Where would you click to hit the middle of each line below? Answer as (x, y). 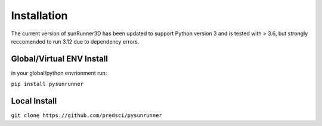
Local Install (34, 101)
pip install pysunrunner (47, 84)
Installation (39, 16)
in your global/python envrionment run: (59, 73)
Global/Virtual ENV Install (60, 59)
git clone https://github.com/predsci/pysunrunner (86, 116)
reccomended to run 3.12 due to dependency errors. (75, 41)
